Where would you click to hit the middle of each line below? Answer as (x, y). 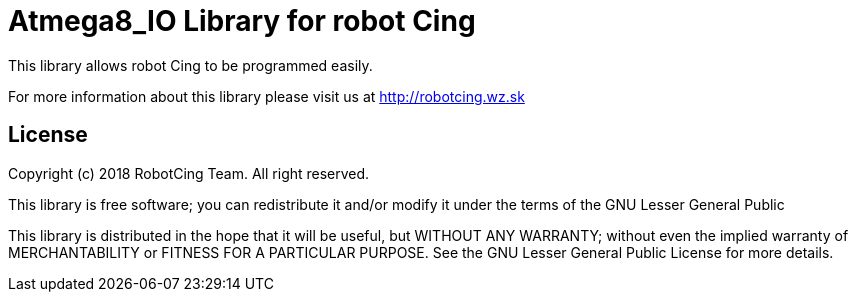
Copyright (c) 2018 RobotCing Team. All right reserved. (189, 173)
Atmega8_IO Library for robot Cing (242, 21)
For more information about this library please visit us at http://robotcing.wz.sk (266, 96)
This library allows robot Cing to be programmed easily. (190, 65)
